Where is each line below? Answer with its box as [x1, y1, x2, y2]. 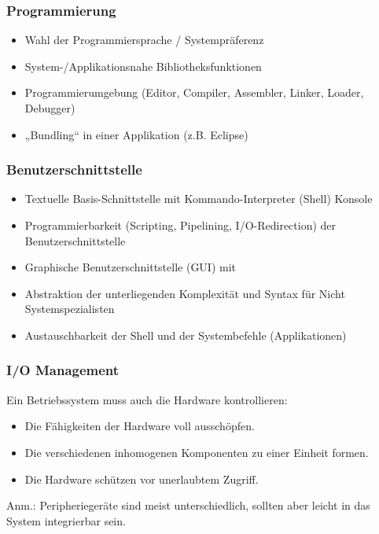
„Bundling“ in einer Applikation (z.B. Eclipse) [24, 126, 248, 142]
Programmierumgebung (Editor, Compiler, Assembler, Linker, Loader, [24, 84, 364, 101]
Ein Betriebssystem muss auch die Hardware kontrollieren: [6, 391, 288, 407]
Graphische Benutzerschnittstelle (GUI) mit [24, 259, 237, 275]
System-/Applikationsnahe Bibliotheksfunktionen [24, 57, 262, 74]
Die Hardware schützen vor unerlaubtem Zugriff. [24, 470, 259, 487]
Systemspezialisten [24, 300, 115, 317]
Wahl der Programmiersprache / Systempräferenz [24, 31, 264, 48]
